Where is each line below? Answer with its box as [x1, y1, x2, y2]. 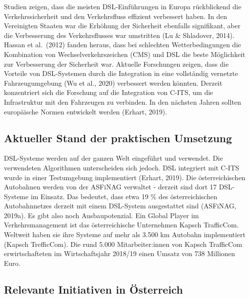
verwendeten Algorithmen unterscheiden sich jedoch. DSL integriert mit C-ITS [4, 162, 239, 172]
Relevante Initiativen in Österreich [4, 281, 183, 297]
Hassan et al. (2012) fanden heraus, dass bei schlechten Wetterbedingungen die [4, 39, 241, 50]
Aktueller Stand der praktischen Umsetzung [4, 130, 232, 145]
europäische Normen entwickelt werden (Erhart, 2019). [4, 106, 167, 116]
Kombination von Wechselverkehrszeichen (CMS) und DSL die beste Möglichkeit [4, 49, 246, 59]
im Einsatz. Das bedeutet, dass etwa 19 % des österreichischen [30, 191, 217, 201]
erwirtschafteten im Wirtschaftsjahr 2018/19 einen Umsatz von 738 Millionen [4, 248, 235, 259]
